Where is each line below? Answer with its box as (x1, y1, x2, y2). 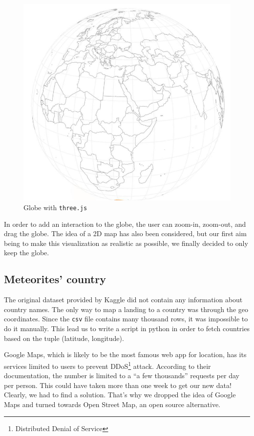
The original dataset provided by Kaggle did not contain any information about (4, 294, 243, 305)
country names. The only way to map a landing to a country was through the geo (4, 304, 248, 314)
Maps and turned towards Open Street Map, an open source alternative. (4, 399, 221, 409)
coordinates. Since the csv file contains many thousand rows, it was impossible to (4, 314, 248, 324)
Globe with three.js (23, 202, 87, 213)
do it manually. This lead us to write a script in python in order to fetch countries (4, 323, 250, 334)
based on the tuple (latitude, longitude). (4, 333, 124, 343)
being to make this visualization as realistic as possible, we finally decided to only (4, 238, 248, 248)
